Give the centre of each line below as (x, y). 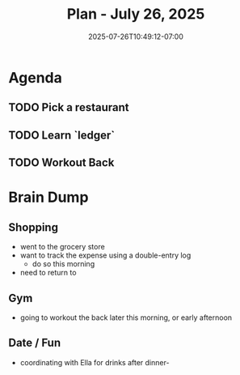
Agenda (35, 77)
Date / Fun (35, 343)
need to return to (48, 273)
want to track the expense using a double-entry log (105, 255)
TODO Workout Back (61, 163)
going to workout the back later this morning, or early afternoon (126, 317)
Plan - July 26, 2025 (136, 14)
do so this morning (63, 264)
